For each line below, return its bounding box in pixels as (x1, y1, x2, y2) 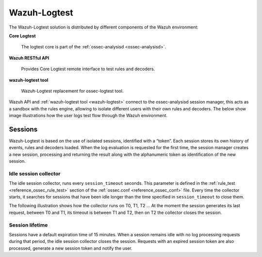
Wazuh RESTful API (9, 55, 49, 60)
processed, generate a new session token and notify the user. (9, 245, 133, 251)
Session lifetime (9, 222, 48, 228)
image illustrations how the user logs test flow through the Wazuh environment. (9, 113, 167, 119)
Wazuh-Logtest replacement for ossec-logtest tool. (21, 88, 124, 94)
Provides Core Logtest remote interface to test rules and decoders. (21, 66, 155, 72)
